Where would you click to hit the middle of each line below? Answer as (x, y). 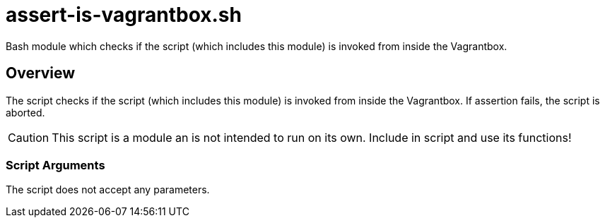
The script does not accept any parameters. (108, 190)
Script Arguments (55, 165)
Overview (41, 73)
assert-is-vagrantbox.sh (124, 15)
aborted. (25, 112)
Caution (29, 137)
